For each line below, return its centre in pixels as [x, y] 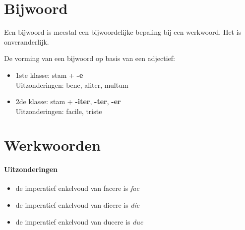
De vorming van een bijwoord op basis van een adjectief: [90, 58]
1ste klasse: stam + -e [49, 75]
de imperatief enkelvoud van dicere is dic [78, 205]
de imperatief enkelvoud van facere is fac [77, 188]
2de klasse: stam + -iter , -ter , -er [68, 101]
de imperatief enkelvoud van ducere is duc [79, 221]
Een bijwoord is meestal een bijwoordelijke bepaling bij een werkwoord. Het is [123, 32]
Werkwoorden [52, 145]
